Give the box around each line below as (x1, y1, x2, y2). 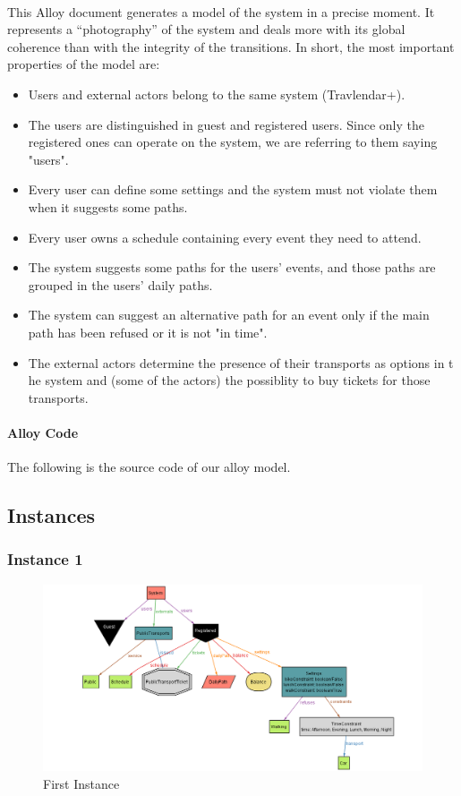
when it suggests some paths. (28, 197, 188, 216)
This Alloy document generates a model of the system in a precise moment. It (7, 2, 435, 21)
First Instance (43, 774, 120, 792)
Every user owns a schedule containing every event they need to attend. (28, 227, 422, 246)
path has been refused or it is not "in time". (28, 322, 268, 341)
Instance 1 (7, 548, 83, 570)
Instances (7, 501, 95, 529)
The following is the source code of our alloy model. (7, 458, 291, 476)
